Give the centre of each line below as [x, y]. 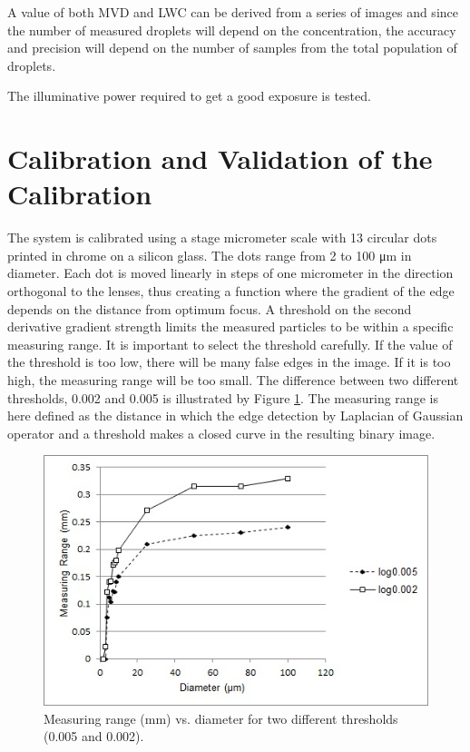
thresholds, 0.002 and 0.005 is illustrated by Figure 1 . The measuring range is [223, 397]
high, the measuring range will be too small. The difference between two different [233, 380]
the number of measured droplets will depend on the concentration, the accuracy [232, 30]
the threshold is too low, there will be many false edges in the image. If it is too [229, 362]
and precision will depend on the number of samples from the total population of [232, 48]
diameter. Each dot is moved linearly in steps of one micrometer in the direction [230, 273]
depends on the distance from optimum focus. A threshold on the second [210, 308]
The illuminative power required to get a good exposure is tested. [189, 96]
